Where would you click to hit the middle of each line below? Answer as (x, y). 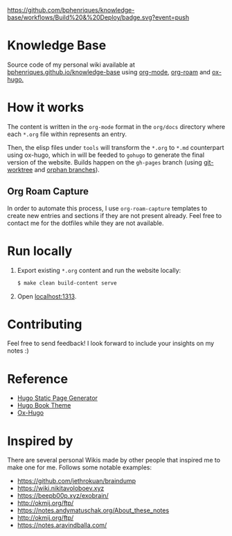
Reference (37, 379)
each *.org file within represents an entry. (67, 134)
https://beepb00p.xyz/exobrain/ (63, 496)
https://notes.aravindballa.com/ (62, 525)
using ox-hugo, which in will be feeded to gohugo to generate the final (106, 155)
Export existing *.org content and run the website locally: (99, 270)
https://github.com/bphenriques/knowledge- (71, 10)
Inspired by (40, 441)
